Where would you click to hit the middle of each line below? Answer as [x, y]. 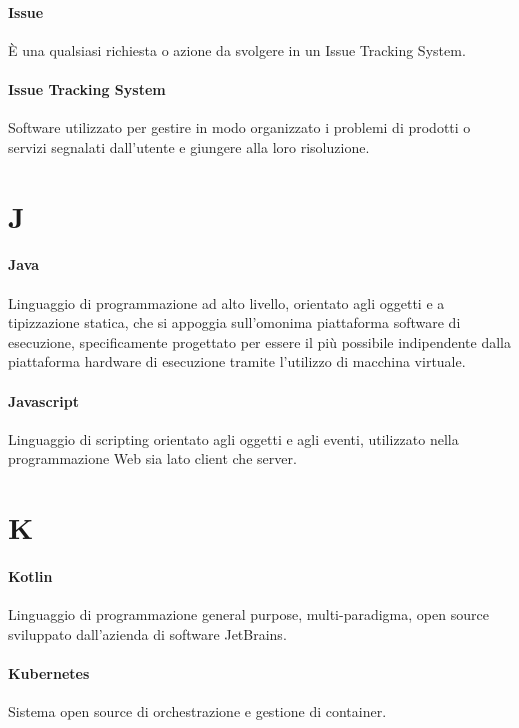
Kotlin [30, 575]
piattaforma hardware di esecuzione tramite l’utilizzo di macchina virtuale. [237, 361]
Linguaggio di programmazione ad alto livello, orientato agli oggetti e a [226, 302]
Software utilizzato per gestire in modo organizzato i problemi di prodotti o [239, 127]
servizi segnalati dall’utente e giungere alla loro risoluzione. [189, 146]
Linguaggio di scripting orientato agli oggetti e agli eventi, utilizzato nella [233, 438]
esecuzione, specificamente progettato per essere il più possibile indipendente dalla [260, 341]
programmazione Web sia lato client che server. [152, 458]
